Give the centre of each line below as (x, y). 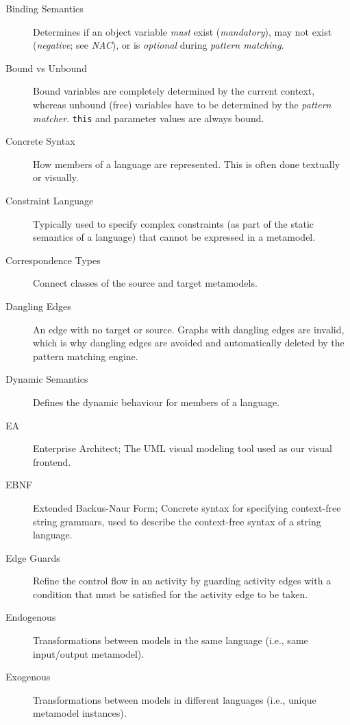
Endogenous (31, 617)
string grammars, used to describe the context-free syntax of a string (177, 521)
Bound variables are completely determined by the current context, (174, 91)
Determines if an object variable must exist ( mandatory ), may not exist (183, 31)
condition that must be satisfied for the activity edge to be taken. (171, 594)
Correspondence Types (53, 260)
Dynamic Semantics (47, 379)
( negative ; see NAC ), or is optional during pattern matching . (159, 45)
